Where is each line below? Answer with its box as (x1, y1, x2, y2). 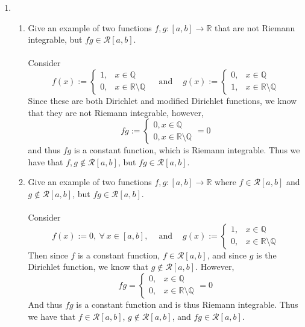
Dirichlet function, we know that (28, 260, 148, 273)
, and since (207, 248, 247, 261)
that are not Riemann (215, 21, 295, 34)
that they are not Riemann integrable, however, (28, 106, 204, 118)
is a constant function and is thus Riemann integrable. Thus (76, 298, 298, 310)
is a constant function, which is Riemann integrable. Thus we (74, 144, 300, 156)
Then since (28, 248, 68, 261)
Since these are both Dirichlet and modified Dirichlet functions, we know (28, 94, 297, 106)
